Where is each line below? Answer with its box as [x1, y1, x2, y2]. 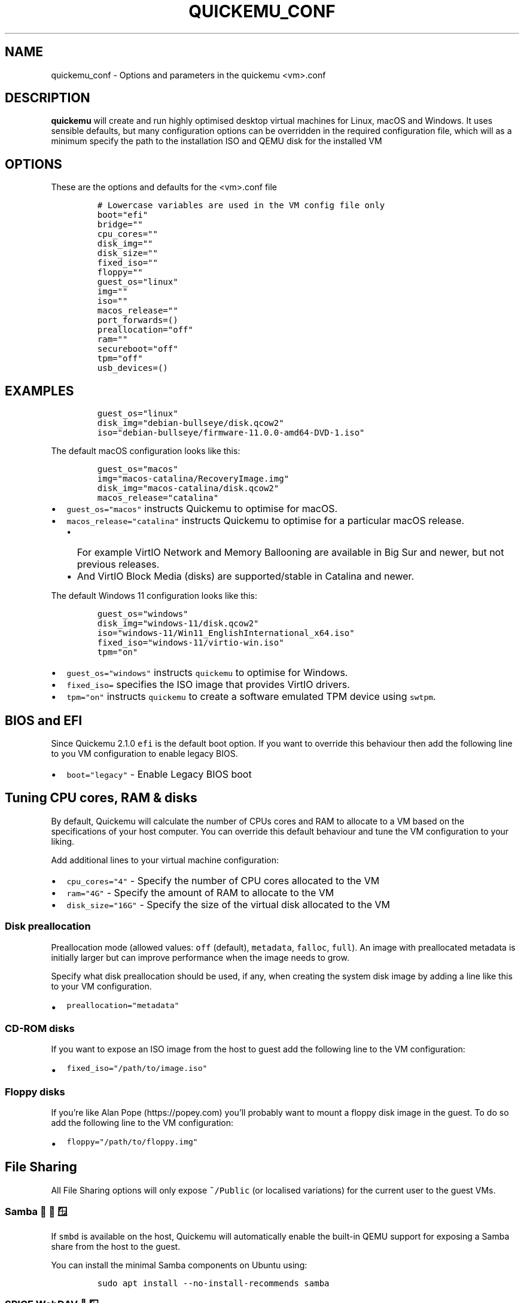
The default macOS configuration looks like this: [51, 446, 240, 456]
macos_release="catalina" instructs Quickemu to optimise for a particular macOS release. [66, 514, 465, 527]
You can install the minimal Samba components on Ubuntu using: [51, 1259, 307, 1270]
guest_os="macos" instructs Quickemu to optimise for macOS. [66, 503, 337, 515]
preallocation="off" [97, 325, 193, 335]
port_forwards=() [97, 315, 178, 325]
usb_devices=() [97, 363, 168, 373]
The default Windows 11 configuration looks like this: [51, 590, 257, 601]
